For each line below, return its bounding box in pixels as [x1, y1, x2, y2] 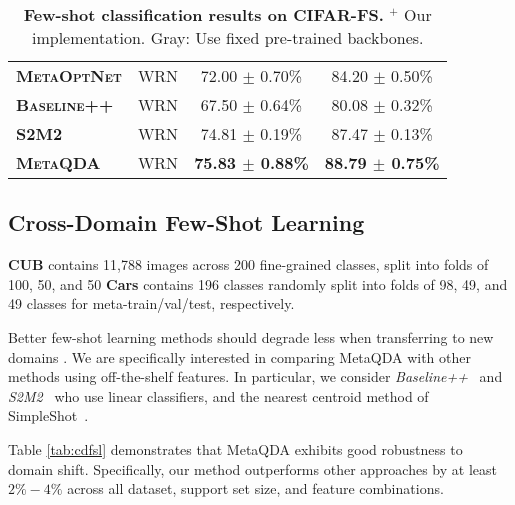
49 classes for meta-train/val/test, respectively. [8, 293, 295, 314]
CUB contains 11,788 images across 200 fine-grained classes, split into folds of [8, 254, 489, 275]
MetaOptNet [16, 64, 122, 87]
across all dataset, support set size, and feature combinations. [67, 478, 444, 499]
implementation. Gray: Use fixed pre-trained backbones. [31, 26, 424, 49]
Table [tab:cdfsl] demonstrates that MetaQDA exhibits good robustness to [8, 438, 463, 459]
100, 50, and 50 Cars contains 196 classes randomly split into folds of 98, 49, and [8, 273, 508, 294]
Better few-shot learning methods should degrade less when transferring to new [8, 326, 494, 347]
